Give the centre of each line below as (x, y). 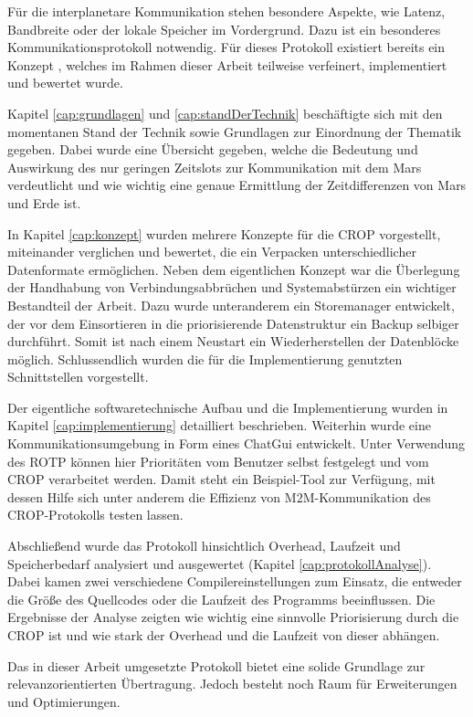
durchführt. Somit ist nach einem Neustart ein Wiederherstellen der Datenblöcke (233, 341)
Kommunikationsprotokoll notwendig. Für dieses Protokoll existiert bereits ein (226, 47)
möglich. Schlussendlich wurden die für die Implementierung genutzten (205, 358)
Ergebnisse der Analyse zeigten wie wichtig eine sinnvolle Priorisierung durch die (233, 617)
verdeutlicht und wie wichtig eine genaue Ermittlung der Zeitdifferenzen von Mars (237, 185)
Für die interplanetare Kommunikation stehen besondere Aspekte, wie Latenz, (226, 11)
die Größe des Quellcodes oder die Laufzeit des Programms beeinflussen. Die (221, 599)
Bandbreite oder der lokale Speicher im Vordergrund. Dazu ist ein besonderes (224, 29)
